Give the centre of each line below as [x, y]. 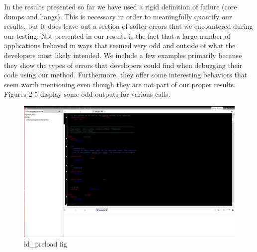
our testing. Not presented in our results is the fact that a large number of [117, 35]
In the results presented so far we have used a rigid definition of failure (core [121, 6]
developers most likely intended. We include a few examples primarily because [123, 55]
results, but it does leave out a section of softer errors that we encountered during [128, 26]
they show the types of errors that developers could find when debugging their [123, 65]
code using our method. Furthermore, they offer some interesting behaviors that [126, 75]
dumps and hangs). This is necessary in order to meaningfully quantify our [118, 16]
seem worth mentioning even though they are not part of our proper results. [120, 84]
